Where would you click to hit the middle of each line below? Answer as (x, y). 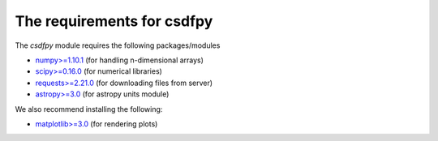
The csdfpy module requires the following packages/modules (118, 45)
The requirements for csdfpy (114, 21)
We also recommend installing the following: (89, 109)
